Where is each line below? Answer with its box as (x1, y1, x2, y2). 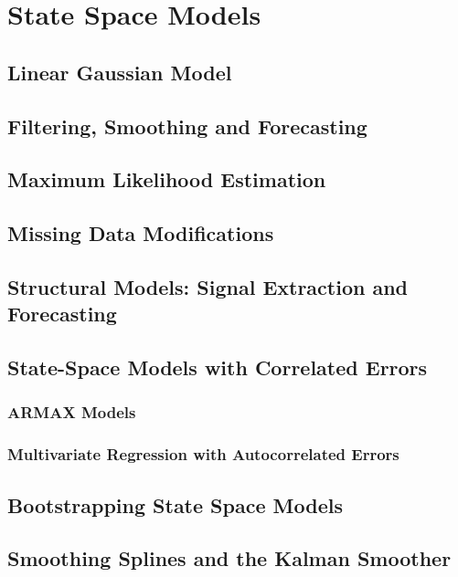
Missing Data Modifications (7, 219, 274, 247)
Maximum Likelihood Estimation (7, 165, 326, 194)
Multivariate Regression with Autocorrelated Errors (7, 443, 399, 466)
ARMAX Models (7, 401, 136, 424)
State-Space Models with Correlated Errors (7, 353, 428, 382)
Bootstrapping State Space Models (7, 490, 343, 519)
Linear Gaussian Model (7, 58, 232, 86)
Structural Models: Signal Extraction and (7, 272, 409, 300)
